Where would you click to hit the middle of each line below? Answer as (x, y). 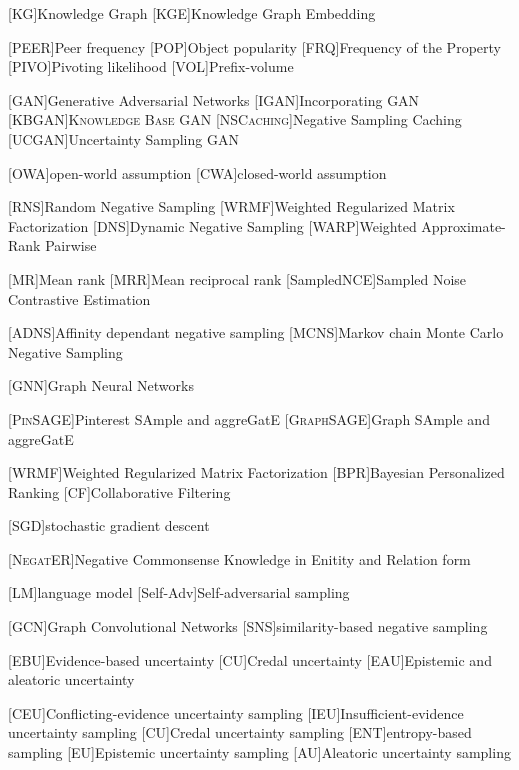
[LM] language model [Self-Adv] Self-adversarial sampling (179, 592)
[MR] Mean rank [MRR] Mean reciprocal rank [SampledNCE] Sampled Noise (237, 278)
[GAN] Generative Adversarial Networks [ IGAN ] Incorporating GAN (214, 99)
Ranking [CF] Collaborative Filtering (119, 491)
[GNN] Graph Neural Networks (101, 385)
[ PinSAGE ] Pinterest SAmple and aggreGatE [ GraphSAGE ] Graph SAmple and (249, 418)
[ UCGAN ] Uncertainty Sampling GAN (123, 138)
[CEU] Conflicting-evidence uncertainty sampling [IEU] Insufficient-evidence (236, 712)
